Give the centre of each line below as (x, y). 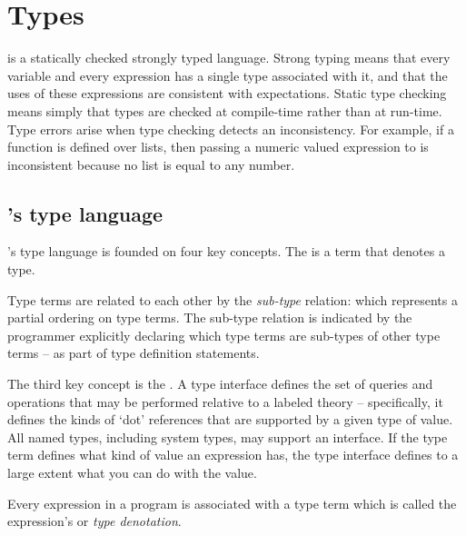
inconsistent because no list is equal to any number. (151, 164)
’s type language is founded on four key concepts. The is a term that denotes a (226, 251)
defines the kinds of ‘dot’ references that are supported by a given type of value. (230, 419)
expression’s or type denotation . (94, 521)
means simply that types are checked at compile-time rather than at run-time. (225, 110)
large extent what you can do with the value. (132, 473)
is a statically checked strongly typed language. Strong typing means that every (229, 58)
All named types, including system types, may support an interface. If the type (228, 437)
